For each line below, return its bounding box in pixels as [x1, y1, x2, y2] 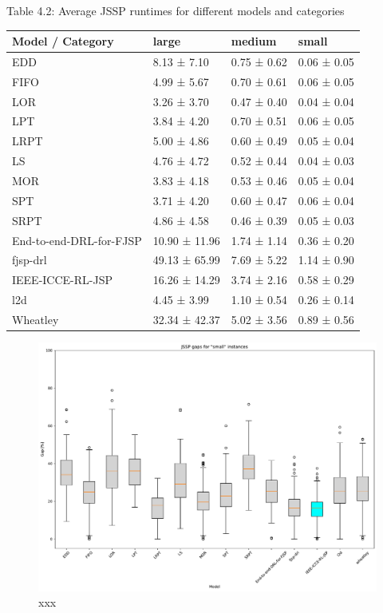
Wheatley [12, 310, 59, 327]
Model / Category [12, 33, 114, 49]
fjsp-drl [12, 251, 47, 268]
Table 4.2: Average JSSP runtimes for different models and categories [6, 2, 345, 18]
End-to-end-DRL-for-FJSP [12, 231, 142, 248]
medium [231, 33, 277, 49]
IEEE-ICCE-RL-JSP [12, 271, 113, 288]
